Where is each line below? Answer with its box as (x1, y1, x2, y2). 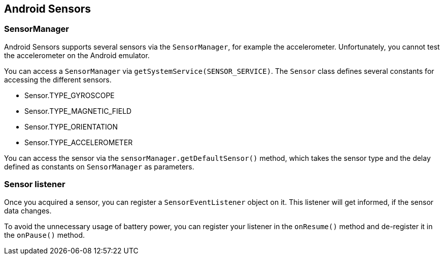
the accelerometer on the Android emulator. (4, 51, 150, 60)
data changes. (4, 206, 52, 215)
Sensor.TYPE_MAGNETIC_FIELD (24, 106, 132, 115)
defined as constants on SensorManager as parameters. (4, 162, 194, 171)
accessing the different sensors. (4, 75, 112, 84)
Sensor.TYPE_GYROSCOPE (24, 91, 115, 100)
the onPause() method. (4, 230, 85, 239)
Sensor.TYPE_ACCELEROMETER (24, 138, 133, 147)
